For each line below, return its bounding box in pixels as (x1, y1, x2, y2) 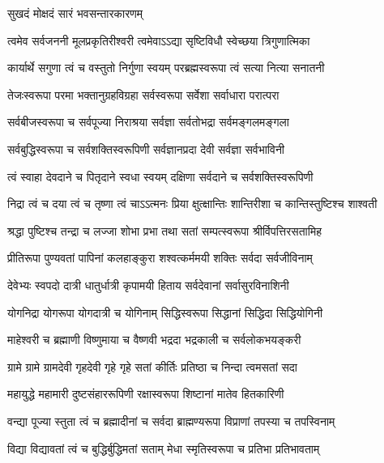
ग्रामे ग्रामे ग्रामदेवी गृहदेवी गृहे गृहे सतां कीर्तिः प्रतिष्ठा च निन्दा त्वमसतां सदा (7, 358, 297, 375)
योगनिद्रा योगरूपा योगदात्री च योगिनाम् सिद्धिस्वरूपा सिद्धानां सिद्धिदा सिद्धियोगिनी (7, 304, 323, 321)
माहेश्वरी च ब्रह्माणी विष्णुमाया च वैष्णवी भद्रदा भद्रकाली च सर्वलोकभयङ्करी (7, 331, 301, 348)
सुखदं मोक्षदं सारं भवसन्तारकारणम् (7, 5, 143, 21)
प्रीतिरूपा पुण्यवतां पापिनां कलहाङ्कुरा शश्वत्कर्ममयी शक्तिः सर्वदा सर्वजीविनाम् (7, 249, 313, 266)
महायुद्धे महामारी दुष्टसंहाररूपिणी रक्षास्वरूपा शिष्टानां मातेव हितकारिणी (7, 385, 284, 402)
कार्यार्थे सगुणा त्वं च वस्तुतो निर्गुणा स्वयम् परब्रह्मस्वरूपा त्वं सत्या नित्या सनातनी (7, 59, 325, 76)
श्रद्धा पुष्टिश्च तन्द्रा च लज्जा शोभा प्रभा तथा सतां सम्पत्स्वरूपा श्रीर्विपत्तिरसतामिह (7, 222, 322, 239)
